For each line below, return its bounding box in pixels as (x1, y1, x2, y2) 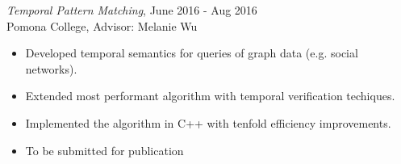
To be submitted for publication (25, 141, 184, 158)
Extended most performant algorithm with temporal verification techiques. (25, 87, 395, 104)
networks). (25, 60, 77, 77)
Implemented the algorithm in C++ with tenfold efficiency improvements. (25, 114, 391, 131)
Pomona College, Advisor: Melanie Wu (6, 17, 198, 34)
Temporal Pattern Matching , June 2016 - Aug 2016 (6, 2, 257, 18)
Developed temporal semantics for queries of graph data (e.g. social (25, 44, 358, 61)
